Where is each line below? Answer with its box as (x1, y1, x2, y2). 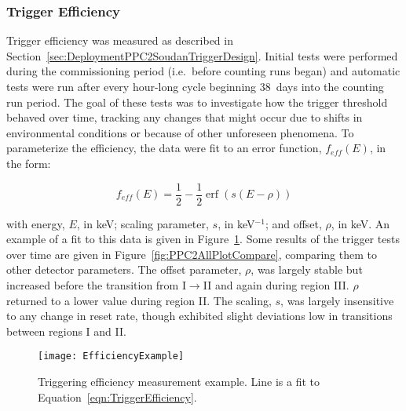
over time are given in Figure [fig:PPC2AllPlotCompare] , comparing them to (6, 246, 377, 262)
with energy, (6, 215, 65, 231)
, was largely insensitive (280, 292, 394, 308)
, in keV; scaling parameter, (76, 215, 209, 231)
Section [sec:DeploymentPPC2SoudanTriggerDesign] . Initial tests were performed (6, 47, 398, 64)
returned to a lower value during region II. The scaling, (6, 292, 272, 308)
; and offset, (265, 215, 322, 231)
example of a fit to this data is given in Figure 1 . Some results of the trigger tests (6, 231, 400, 247)
